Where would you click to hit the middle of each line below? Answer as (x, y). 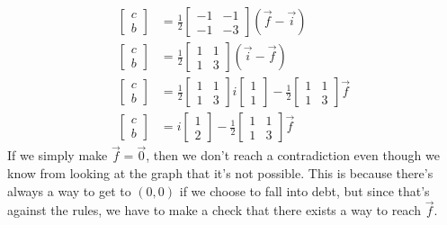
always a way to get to (69, 190)
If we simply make (58, 155)
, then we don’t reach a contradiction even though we (293, 155)
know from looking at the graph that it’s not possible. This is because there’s (220, 172)
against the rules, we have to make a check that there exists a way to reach (214, 210)
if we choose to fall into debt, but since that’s (304, 190)
